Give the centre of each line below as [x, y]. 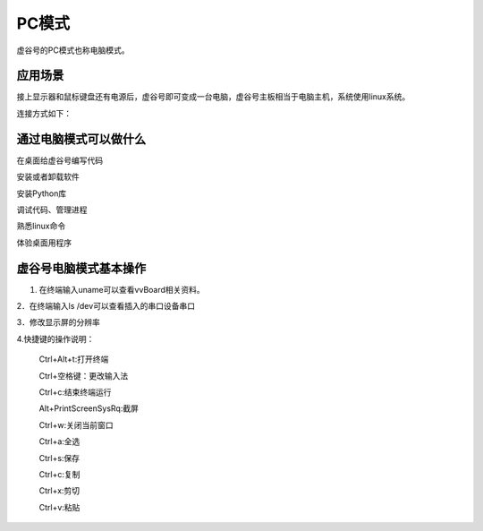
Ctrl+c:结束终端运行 [75, 392]
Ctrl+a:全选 [59, 441]
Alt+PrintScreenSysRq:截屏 [89, 408]
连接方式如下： [44, 113]
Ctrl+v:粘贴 [59, 507]
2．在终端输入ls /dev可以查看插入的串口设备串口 [106, 306]
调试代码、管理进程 [52, 210]
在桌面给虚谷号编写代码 [59, 160]
